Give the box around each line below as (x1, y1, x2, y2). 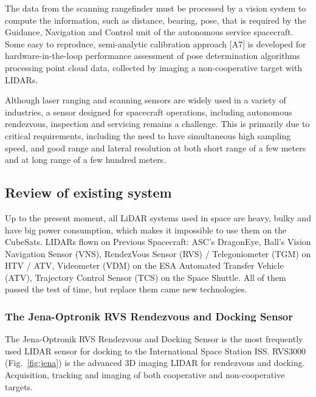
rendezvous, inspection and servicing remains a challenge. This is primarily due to (5, 117, 310, 130)
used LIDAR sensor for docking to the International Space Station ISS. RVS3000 (5, 344, 306, 357)
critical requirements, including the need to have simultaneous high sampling (5, 129, 291, 142)
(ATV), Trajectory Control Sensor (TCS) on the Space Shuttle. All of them (5, 271, 286, 283)
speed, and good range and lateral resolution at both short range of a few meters (5, 141, 306, 154)
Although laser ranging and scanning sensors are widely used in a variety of (5, 94, 286, 106)
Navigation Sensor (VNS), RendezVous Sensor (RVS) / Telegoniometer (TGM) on (5, 247, 311, 260)
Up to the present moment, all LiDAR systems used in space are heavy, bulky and (5, 211, 311, 224)
